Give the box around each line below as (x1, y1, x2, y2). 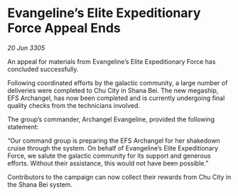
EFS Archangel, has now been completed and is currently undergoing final (7, 94, 225, 102)
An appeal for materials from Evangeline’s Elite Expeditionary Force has (7, 57, 216, 65)
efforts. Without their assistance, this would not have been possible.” (7, 158, 209, 168)
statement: (7, 122, 39, 131)
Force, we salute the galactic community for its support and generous (7, 151, 211, 160)
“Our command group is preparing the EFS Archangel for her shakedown (7, 136, 220, 145)
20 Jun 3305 (7, 43, 45, 52)
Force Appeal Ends (7, 20, 121, 36)
